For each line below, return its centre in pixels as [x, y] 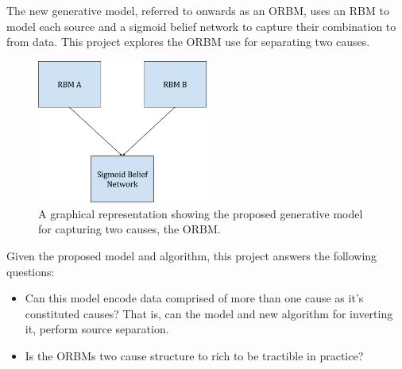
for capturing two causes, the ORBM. [129, 229]
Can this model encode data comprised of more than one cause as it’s [194, 298]
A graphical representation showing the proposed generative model [201, 213]
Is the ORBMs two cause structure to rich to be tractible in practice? [194, 356]
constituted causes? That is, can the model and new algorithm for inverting [209, 313]
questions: [31, 271]
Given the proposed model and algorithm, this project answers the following [192, 256]
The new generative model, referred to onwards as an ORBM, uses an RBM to [198, 10]
